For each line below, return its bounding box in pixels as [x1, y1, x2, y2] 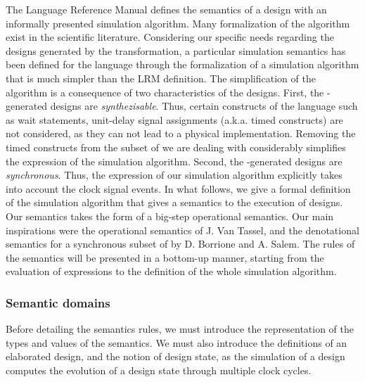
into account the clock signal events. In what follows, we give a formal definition [6, 181, 351, 196]
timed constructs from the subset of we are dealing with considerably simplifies [6, 139, 346, 154]
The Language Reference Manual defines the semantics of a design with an [6, 2, 327, 16]
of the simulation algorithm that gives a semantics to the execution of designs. [6, 195, 343, 210]
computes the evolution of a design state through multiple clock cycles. [6, 362, 312, 377]
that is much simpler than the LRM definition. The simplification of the [6, 70, 316, 85]
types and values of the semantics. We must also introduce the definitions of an [6, 335, 347, 350]
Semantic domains [6, 293, 110, 311]
